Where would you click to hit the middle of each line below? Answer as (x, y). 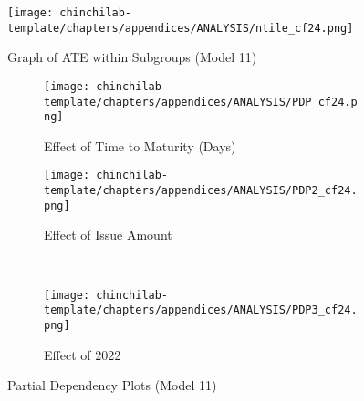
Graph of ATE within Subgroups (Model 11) (132, 57)
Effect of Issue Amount (108, 235)
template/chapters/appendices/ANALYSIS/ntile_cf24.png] (181, 28)
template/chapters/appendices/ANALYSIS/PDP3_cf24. (201, 310)
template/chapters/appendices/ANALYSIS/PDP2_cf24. (201, 191)
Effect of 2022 (83, 354)
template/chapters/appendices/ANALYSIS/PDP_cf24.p (201, 102)
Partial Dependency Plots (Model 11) (112, 385)
